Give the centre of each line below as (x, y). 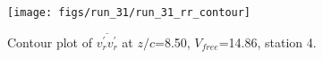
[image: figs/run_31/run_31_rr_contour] (129, 13)
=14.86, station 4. (268, 42)
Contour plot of (50, 42)
